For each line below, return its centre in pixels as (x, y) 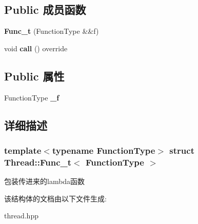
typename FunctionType (104, 150)
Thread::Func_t (38, 162)
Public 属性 (34, 76)
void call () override (36, 48)
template (23, 150)
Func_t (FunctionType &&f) (52, 31)
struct (182, 150)
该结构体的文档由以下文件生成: (55, 198)
